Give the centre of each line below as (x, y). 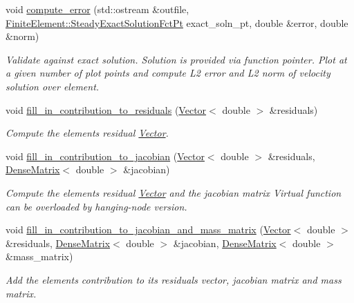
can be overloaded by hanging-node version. (96, 206)
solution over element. (53, 86)
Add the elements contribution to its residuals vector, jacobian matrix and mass (174, 279)
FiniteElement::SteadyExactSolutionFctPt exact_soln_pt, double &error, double (177, 22)
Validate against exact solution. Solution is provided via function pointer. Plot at (176, 59)
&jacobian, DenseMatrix (225, 243)
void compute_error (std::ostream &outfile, (97, 9)
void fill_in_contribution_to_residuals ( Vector (106, 109)
